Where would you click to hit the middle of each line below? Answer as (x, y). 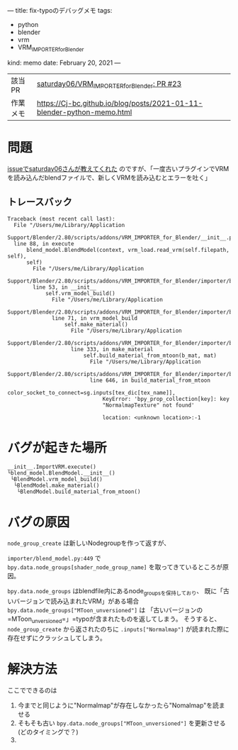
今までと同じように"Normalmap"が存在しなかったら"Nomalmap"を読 (118, 705)
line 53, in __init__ (65, 287)
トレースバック (40, 202)
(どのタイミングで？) (48, 732)
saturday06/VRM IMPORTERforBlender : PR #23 (109, 84)
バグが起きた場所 (57, 447)
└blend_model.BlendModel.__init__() (61, 473)
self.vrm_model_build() (80, 293)
